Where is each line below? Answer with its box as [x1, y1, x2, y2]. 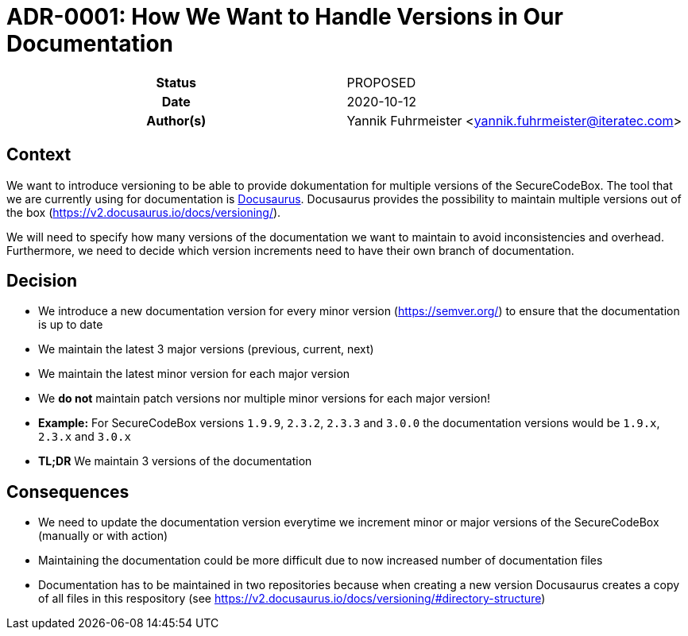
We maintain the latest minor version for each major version [38, 367, 350, 381]
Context [6, 145, 72, 165]
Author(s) [146, 112, 207, 129]
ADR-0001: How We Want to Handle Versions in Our [6, 3, 563, 30]
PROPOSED [346, 74, 416, 91]
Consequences [6, 481, 129, 502]
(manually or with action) [38, 529, 168, 543]
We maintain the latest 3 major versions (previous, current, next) [38, 342, 374, 357]
